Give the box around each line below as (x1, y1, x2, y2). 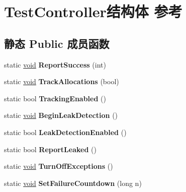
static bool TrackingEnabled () (4, 93, 106, 103)
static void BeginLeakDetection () (4, 110, 118, 120)
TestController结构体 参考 (4, 1, 182, 22)
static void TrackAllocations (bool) (4, 76, 119, 87)
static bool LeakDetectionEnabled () (4, 126, 127, 137)
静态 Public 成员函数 (4, 35, 110, 51)
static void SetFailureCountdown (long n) (4, 177, 142, 188)
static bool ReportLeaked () (4, 144, 97, 154)
